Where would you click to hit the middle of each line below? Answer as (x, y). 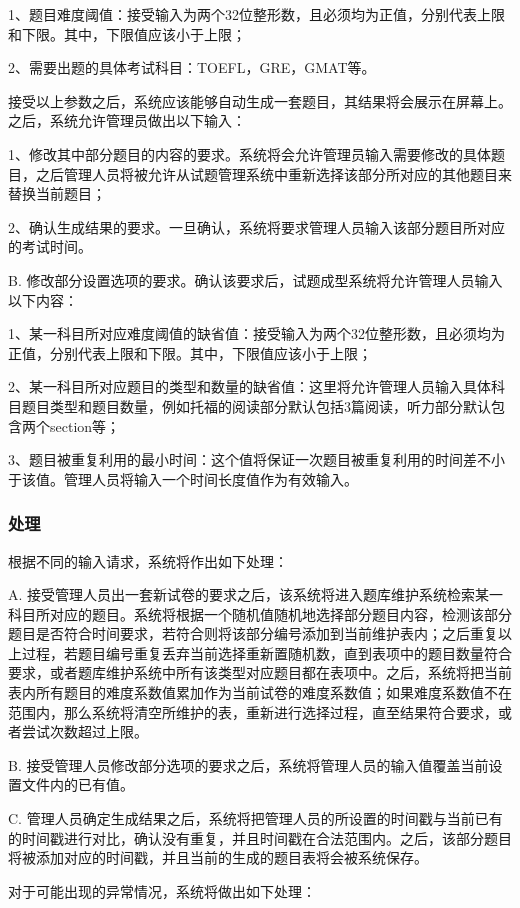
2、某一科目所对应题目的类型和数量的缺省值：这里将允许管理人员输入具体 (249, 386)
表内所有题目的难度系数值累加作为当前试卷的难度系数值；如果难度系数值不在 (260, 692)
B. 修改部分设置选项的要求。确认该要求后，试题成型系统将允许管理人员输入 (255, 279)
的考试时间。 (50, 246)
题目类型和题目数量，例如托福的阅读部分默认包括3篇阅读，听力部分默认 (256, 405)
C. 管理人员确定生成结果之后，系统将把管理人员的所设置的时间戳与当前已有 (255, 818)
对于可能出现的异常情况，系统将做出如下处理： (162, 890)
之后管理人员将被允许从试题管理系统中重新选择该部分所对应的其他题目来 (273, 173)
